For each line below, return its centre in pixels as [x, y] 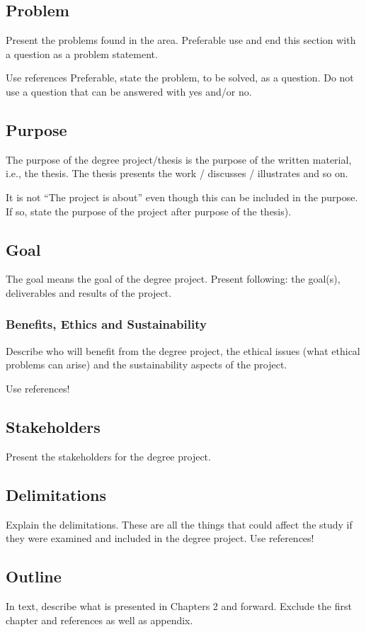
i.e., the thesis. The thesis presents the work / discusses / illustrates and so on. [177, 173]
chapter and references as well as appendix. [99, 620]
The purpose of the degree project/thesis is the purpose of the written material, [179, 159]
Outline [34, 576]
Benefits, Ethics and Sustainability [106, 324]
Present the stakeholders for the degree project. [108, 456]
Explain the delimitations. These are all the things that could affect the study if [179, 524]
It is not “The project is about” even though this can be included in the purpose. [182, 197]
